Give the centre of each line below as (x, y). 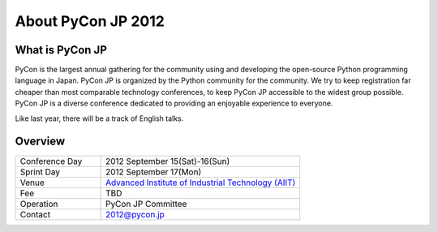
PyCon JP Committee (146, 204)
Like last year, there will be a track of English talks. (99, 118)
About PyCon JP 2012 (90, 21)
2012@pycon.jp (135, 214)
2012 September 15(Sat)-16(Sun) (168, 161)
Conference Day (51, 161)
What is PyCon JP (61, 50)
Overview (40, 142)
